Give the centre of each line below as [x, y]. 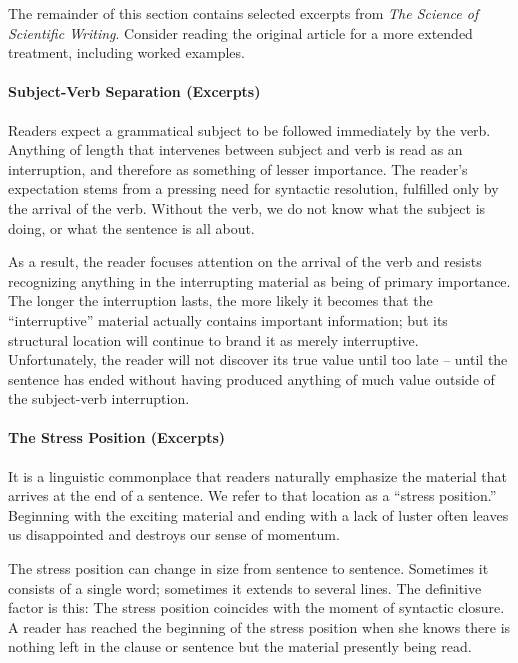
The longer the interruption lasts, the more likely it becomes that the [220, 300]
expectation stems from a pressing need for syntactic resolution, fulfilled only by [253, 188]
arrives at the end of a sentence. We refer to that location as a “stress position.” [252, 495]
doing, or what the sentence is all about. [131, 227]
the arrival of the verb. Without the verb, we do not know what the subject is [247, 207]
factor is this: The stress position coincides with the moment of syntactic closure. [256, 607]
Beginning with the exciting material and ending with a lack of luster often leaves [258, 514]
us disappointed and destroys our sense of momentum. [174, 534]
